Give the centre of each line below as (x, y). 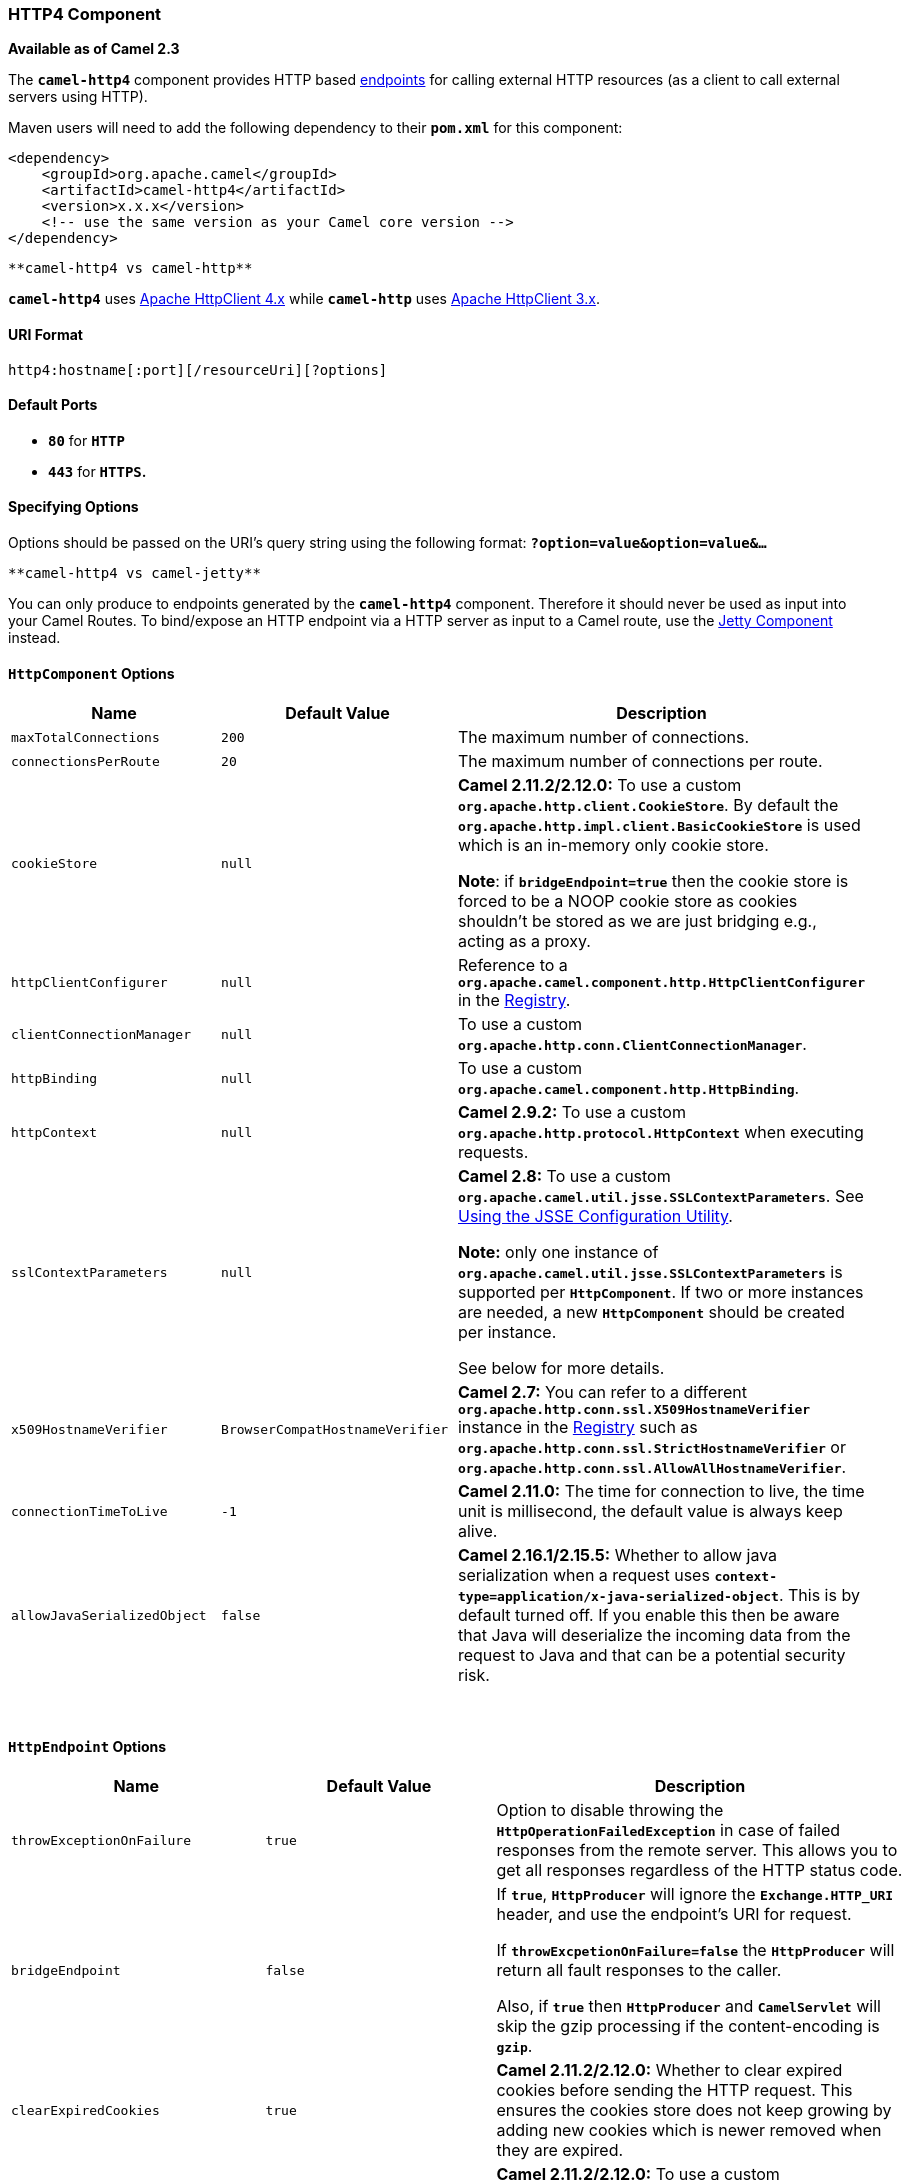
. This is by (819, 1595)
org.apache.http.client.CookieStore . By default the (648, 805)
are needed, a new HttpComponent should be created (651, 1312)
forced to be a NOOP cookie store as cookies (627, 901)
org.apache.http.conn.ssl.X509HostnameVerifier (634, 1410)
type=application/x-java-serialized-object (618, 1597)
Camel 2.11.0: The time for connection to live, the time (661, 1491)
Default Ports (53, 405)
